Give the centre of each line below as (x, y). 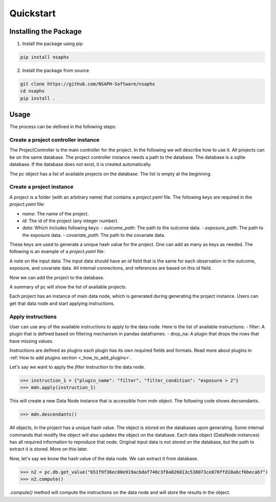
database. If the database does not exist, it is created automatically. (80, 164)
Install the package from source (56, 70)
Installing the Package (45, 31)
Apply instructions (33, 317)
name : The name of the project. (55, 213)
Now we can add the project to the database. (57, 277)
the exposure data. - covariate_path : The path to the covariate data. (94, 235)
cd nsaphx (32, 91)
